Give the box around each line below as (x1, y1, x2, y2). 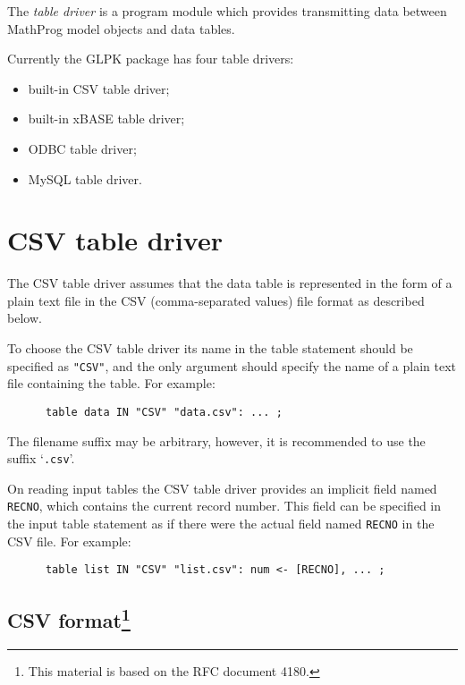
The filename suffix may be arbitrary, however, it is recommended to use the (7, 431, 426, 450)
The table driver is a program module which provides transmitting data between (7, 2, 447, 20)
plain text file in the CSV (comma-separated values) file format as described (7, 291, 425, 309)
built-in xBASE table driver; (28, 109, 185, 128)
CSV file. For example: (7, 531, 131, 550)
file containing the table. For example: (7, 374, 216, 393)
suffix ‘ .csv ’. (7, 449, 75, 468)
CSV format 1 (7, 603, 131, 634)
